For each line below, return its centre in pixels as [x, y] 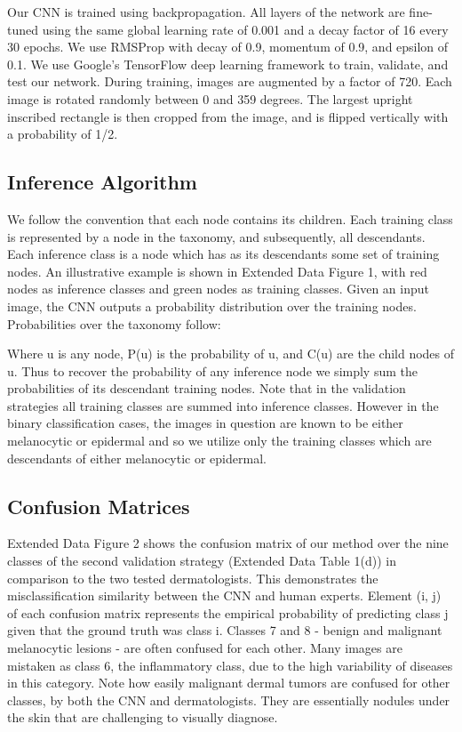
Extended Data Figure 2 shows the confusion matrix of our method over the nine [228, 543]
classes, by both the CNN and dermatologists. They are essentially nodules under [229, 700]
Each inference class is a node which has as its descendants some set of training [223, 254]
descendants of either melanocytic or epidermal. [137, 458]
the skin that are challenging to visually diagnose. [143, 717]
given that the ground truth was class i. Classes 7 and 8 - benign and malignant [225, 630]
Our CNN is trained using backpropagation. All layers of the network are [206, 12]
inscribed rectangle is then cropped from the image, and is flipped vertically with [228, 116]
